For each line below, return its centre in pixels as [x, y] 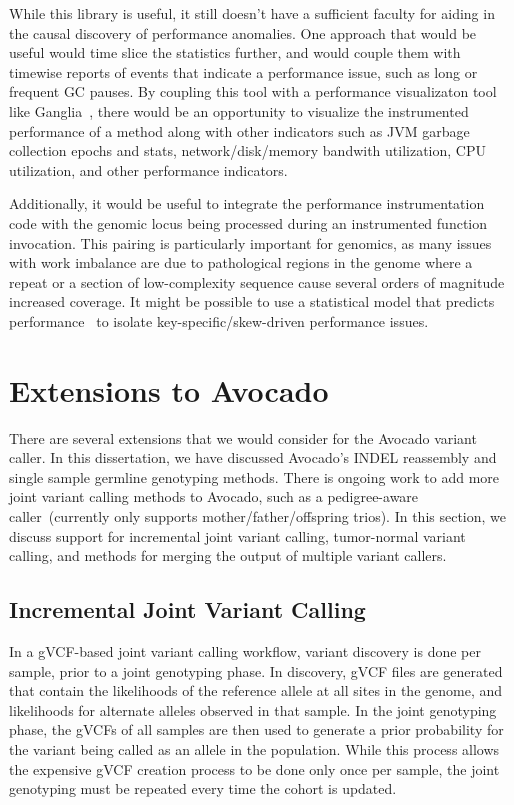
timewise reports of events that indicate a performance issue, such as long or [243, 71]
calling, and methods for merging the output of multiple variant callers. [228, 555]
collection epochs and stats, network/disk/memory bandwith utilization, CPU [247, 150]
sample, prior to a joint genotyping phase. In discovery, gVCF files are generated [256, 670]
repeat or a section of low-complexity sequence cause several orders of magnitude [257, 281]
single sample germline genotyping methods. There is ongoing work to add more [254, 476]
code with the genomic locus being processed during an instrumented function [248, 222]
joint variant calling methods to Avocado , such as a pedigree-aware [214, 496]
